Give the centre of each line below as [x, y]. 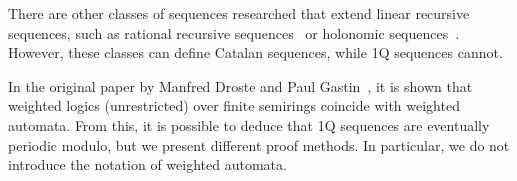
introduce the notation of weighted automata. [147, 164]
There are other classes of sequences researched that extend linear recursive [239, 13]
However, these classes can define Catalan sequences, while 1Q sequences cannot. [255, 52]
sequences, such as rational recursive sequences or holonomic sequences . [234, 32]
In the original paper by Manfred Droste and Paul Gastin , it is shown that [240, 85]
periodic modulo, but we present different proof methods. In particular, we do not [259, 144]
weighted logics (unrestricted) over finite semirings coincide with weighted [234, 105]
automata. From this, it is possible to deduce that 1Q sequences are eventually [249, 124]
